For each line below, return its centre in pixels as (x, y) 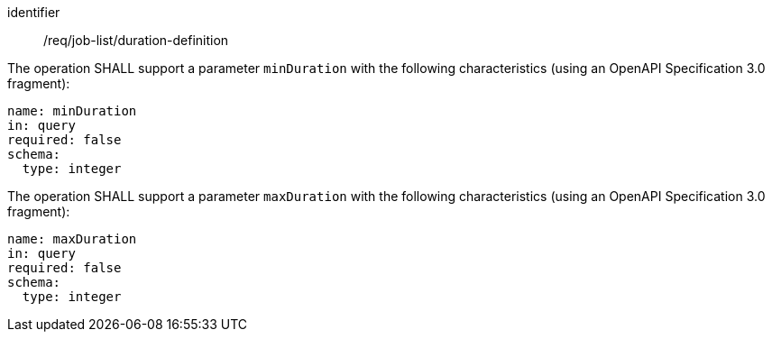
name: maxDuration (72, 239)
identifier (34, 12)
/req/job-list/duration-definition (136, 40)
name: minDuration (72, 111)
